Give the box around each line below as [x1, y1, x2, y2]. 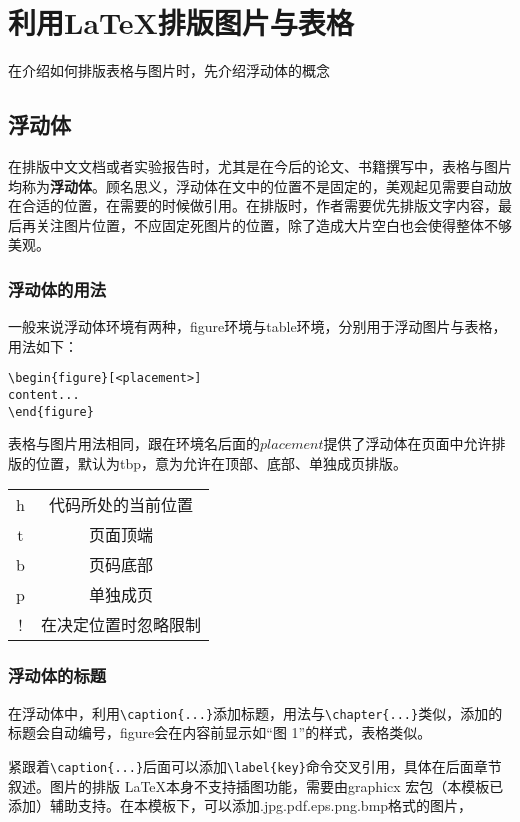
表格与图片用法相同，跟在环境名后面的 [8, 433, 260, 454]
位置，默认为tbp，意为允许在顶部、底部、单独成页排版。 [35, 452, 408, 473]
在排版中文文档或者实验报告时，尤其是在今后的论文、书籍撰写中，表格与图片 [8, 155, 512, 176]
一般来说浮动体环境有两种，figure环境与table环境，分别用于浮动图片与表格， [8, 316, 507, 337]
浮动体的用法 [8, 276, 107, 301]
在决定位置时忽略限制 [40, 613, 201, 637]
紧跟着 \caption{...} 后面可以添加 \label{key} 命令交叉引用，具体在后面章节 [8, 755, 502, 776]
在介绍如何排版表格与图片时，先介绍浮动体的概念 [8, 60, 330, 81]
